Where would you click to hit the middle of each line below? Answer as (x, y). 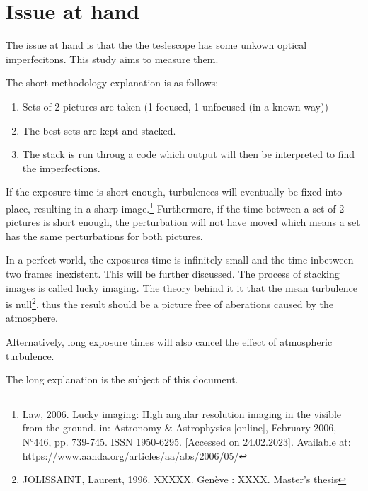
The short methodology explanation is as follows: (112, 83)
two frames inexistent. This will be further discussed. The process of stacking (173, 273)
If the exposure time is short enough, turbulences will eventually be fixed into (174, 192)
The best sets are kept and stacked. (99, 130)
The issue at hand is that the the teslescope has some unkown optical (156, 45)
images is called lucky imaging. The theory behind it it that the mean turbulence (182, 287)
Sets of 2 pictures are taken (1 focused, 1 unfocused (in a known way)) (175, 106)
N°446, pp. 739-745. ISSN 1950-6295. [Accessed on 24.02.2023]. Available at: (186, 441)
